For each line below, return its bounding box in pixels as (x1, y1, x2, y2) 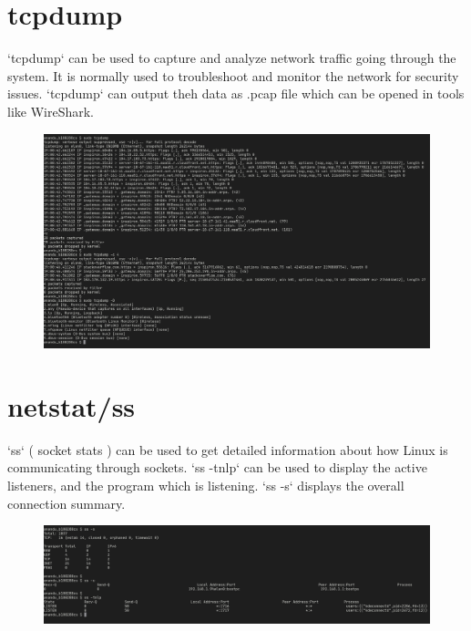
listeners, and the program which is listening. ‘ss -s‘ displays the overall (7, 476, 404, 494)
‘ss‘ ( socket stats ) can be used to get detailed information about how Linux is (7, 440, 448, 459)
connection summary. (7, 493, 126, 512)
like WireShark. (7, 101, 94, 120)
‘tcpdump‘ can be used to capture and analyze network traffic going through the (7, 48, 456, 67)
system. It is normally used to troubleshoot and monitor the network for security (7, 66, 459, 85)
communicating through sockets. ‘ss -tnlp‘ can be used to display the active (7, 458, 427, 477)
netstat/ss (7, 387, 136, 424)
